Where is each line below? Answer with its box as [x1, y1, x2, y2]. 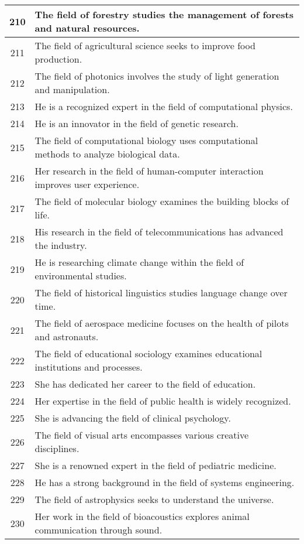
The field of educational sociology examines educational [34, 347, 262, 360]
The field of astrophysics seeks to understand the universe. [34, 492, 274, 506]
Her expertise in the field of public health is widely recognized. [34, 394, 291, 408]
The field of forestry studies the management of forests [34, 8, 293, 21]
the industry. [34, 238, 87, 252]
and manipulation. [34, 83, 110, 96]
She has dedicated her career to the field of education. [34, 377, 256, 391]
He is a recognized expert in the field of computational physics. [34, 100, 293, 113]
